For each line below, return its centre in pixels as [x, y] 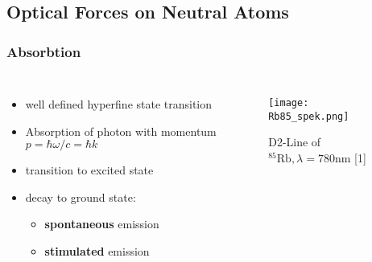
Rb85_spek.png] [309, 116]
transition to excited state [89, 170]
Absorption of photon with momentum [121, 131]
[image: [289, 103]
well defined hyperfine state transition [119, 104]
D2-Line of [295, 142]
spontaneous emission [102, 224]
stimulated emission [97, 250]
